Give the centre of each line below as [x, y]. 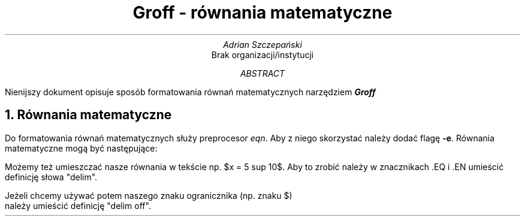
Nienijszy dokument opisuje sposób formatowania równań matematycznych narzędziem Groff [190, 92]
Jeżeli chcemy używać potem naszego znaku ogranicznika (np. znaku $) [149, 195]
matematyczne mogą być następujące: [81, 148]
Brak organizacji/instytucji [262, 55]
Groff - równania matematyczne [262, 13]
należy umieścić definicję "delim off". [78, 205]
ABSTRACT [262, 73]
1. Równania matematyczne [88, 115]
